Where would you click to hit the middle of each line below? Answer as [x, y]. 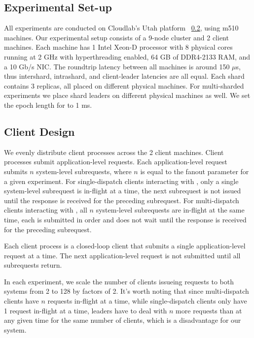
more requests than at [209, 310]
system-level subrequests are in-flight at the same [170, 210]
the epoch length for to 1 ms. [48, 105]
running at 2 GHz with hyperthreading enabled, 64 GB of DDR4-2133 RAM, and [127, 56]
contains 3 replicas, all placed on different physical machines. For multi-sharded [124, 85]
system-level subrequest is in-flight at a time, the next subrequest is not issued [123, 191]
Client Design [39, 131]
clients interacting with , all [46, 210]
